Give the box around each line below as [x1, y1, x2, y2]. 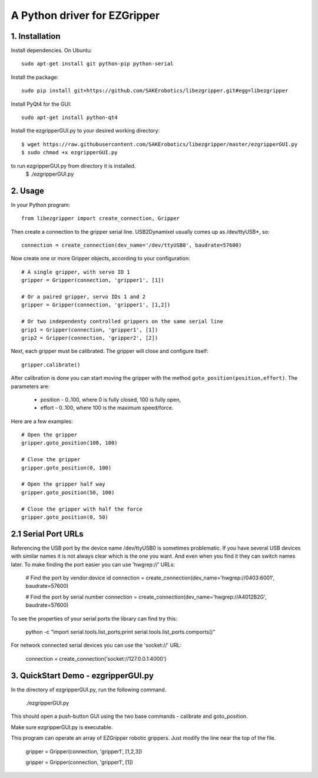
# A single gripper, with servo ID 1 [21, 269, 131, 275]
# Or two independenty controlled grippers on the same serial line [21, 318, 223, 325]
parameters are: [11, 383, 50, 390]
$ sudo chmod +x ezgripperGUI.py [21, 149, 118, 156]
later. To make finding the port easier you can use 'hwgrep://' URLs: [11, 561, 175, 568]
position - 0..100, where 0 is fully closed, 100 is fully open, [40, 396, 181, 403]
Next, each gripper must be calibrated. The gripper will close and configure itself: [11, 347, 208, 355]
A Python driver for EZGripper [11, 9, 160, 22]
